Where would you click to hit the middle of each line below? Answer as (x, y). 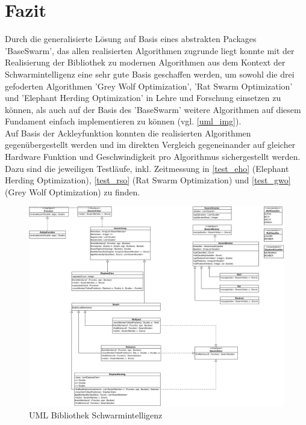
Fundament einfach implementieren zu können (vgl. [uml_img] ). (123, 121)
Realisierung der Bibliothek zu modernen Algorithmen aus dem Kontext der (145, 62)
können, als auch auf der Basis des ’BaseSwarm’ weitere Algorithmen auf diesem (153, 109)
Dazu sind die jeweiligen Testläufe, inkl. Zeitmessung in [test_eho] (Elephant (147, 168)
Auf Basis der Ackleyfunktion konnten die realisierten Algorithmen (128, 133)
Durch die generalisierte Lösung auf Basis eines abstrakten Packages (131, 39)
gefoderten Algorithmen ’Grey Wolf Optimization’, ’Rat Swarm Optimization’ (149, 86)
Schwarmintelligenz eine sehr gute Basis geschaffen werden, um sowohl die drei (150, 74)
